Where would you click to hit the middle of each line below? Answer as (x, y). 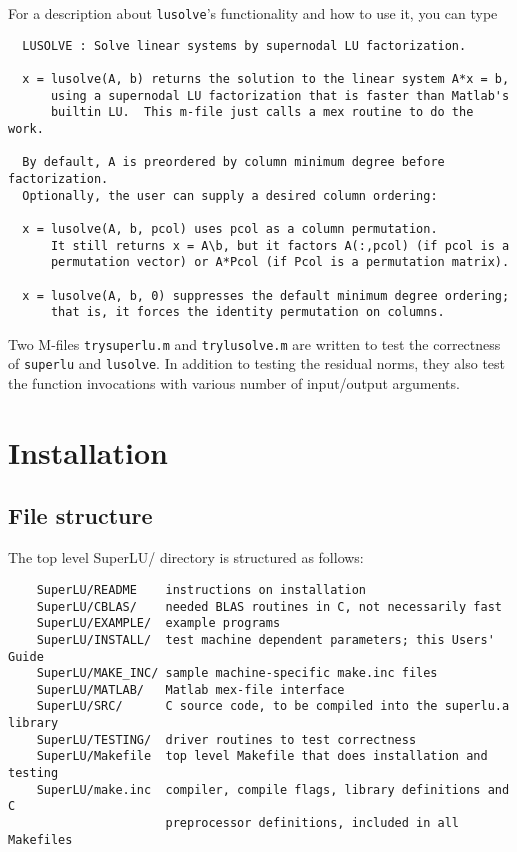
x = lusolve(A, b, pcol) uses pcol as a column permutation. (230, 228)
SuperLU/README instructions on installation (201, 589)
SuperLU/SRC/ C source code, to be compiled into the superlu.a (273, 706)
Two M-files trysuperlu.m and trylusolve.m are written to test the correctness (254, 343)
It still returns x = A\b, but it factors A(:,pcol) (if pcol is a (280, 245)
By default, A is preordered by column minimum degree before (233, 162)
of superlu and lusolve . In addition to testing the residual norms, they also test (257, 363)
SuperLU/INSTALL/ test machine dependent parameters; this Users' (265, 639)
